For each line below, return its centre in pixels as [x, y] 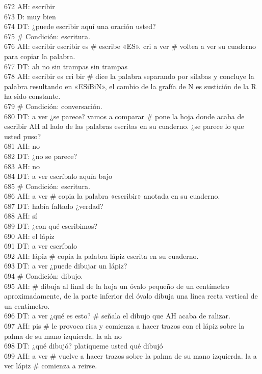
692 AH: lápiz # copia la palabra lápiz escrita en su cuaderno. [101, 256]
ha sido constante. [32, 96]
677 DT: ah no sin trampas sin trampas [66, 66]
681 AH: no [22, 146]
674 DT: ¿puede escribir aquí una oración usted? [80, 26]
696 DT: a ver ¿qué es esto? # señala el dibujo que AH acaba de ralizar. [117, 316]
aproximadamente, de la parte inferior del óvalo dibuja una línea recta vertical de [131, 296]
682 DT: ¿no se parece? [41, 156]
